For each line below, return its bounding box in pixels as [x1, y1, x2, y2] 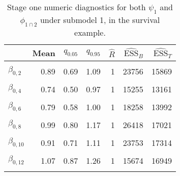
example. [74, 27, 106, 39]
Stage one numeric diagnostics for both [7, 1, 146, 13]
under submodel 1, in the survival [40, 14, 160, 26]
